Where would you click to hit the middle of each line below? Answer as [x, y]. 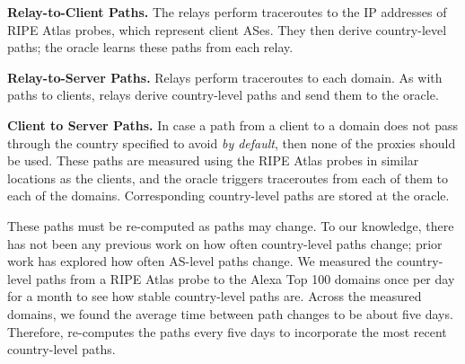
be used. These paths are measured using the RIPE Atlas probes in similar [213, 160]
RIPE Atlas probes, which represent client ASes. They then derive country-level [227, 29]
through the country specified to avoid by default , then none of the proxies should [232, 142]
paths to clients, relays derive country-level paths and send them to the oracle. [223, 95]
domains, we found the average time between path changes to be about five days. [230, 313]
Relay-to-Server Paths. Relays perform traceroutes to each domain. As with [225, 77]
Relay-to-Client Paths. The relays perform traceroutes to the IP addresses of [227, 12]
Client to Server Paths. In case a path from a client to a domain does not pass [232, 124]
